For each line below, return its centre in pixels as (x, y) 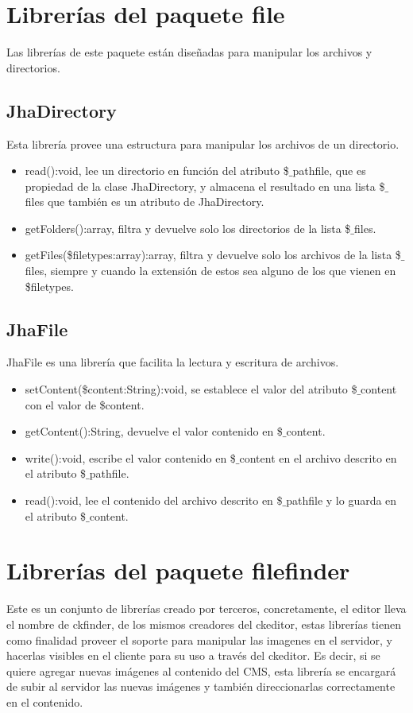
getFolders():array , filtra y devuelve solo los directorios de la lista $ (188, 228)
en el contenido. (45, 701)
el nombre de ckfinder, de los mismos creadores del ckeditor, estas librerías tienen (204, 624)
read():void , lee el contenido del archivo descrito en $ (154, 500)
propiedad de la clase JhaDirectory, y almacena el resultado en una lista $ (205, 186)
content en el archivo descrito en (318, 457)
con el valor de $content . (85, 404)
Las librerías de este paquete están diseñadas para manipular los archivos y (189, 52)
